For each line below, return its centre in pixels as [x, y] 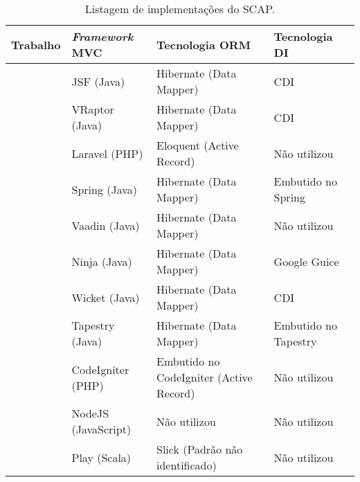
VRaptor [93, 109]
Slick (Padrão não [200, 449]
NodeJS [90, 413]
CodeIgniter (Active [205, 377]
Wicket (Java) [106, 297]
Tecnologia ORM [204, 44]
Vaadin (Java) [106, 225]
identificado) [187, 465]
